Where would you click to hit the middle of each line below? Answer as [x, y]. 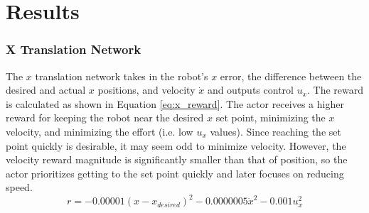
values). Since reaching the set [276, 131]
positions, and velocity [146, 90]
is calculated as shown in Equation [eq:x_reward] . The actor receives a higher [175, 103]
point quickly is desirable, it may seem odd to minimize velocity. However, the [176, 145]
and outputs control [250, 90]
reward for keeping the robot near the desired [105, 118]
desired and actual [46, 90]
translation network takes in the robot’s [122, 76]
